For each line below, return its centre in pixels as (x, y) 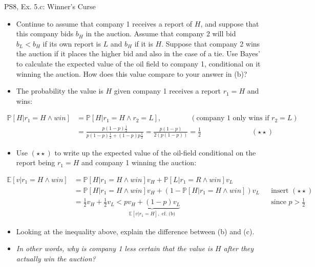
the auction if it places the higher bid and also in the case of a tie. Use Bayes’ (138, 53)
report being (36, 162)
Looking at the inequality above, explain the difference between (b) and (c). (135, 231)
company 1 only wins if (233, 118)
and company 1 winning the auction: (139, 162)
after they (239, 248)
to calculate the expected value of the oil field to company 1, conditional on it (138, 63)
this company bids (45, 34)
